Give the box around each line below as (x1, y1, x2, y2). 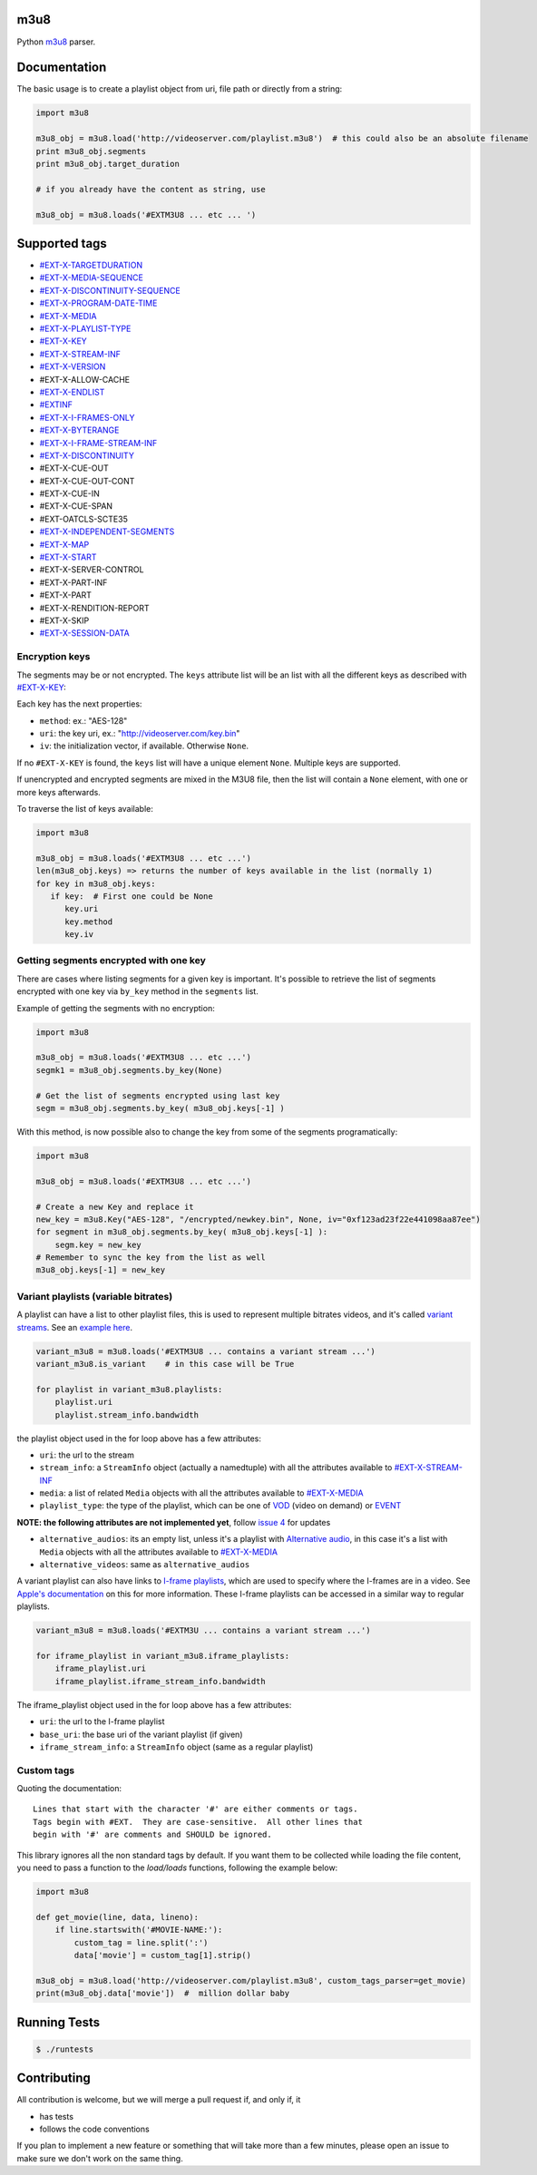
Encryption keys (16, 650, 91, 663)
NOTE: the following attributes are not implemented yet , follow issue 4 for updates (16, 1517, 331, 1527)
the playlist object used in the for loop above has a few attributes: (16, 1433, 262, 1444)
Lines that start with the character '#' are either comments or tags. (33, 1804, 358, 1814)
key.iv (64, 930, 94, 940)
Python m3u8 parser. (16, 36, 96, 47)
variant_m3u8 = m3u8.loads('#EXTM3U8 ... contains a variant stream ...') (35, 1346, 376, 1356)
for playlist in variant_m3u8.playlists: (35, 1384, 223, 1394)
